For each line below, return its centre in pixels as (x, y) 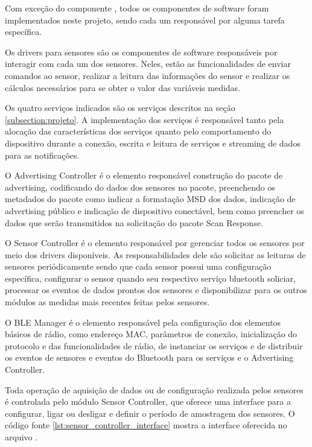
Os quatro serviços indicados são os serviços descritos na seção (120, 108)
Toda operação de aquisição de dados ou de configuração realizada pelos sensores (154, 389)
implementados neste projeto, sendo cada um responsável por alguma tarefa (145, 20)
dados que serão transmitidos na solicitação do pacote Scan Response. (134, 222)
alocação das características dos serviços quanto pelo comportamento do (138, 131)
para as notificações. (42, 155)
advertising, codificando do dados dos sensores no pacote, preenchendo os (140, 187)
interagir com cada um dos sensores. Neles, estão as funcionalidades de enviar (148, 64)
